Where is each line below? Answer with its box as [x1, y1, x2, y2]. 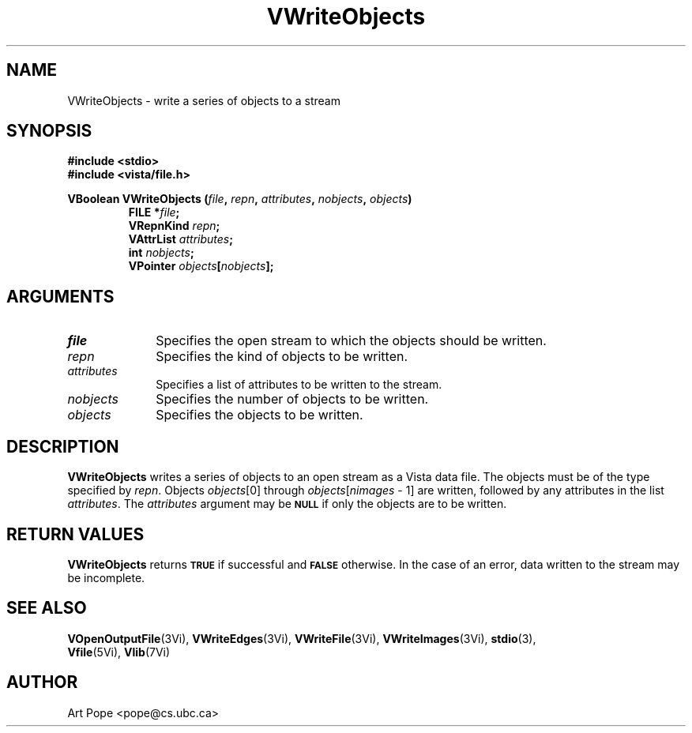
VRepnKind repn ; [128, 219, 220, 233]
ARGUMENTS [6, 286, 115, 306]
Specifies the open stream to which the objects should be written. [156, 333, 547, 349]
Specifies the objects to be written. [156, 407, 363, 423]
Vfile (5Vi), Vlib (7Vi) [67, 645, 171, 659]
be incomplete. [67, 570, 145, 585]
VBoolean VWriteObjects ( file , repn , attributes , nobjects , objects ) [67, 192, 412, 206]
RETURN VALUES [6, 524, 145, 544]
